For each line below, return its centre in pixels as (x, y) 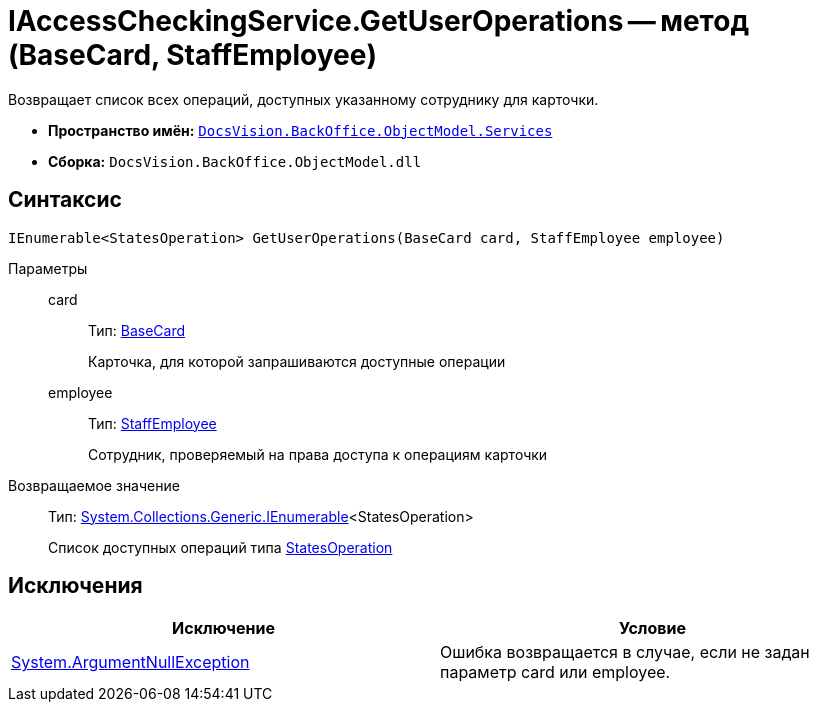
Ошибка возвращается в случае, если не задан (625, 652)
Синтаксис (65, 200)
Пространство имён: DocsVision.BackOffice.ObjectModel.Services (300, 130)
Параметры (48, 268)
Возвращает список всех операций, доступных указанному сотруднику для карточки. (303, 99)
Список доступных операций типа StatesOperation (220, 547)
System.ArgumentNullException (130, 662)
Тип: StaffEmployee (152, 423)
